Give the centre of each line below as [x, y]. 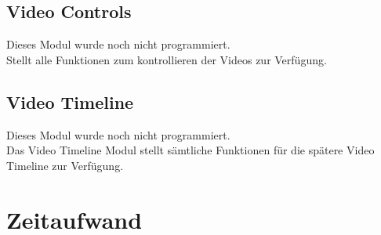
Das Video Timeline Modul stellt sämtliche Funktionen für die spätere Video [190, 150]
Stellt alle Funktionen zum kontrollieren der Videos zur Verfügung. [167, 59]
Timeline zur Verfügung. [65, 165]
